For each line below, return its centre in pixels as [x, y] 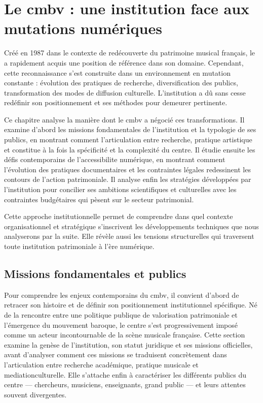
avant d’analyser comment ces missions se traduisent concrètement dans [116, 354]
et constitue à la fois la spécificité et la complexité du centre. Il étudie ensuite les [130, 149]
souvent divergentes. [35, 394]
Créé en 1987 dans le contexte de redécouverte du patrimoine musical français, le [130, 53]
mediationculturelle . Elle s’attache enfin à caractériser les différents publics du [125, 374]
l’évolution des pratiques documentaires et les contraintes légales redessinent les [127, 169]
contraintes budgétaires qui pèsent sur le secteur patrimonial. [99, 199]
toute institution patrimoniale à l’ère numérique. [79, 246]
